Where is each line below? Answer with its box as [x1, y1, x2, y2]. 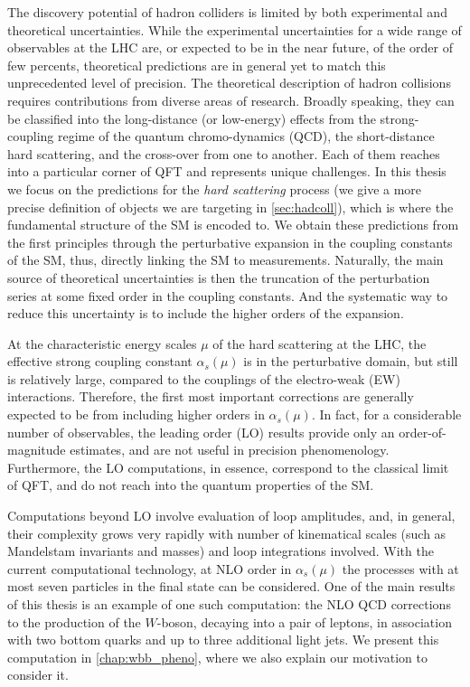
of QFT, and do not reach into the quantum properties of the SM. [7, 475, 374, 494]
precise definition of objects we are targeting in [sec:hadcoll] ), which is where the [7, 197, 454, 216]
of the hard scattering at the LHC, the [212, 334, 427, 353]
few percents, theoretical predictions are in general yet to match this [7, 55, 386, 74]
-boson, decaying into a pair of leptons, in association [156, 612, 452, 631]
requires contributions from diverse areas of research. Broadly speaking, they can [7, 90, 455, 109]
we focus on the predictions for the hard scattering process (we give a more [7, 179, 422, 198]
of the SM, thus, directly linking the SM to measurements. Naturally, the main [7, 250, 444, 269]
